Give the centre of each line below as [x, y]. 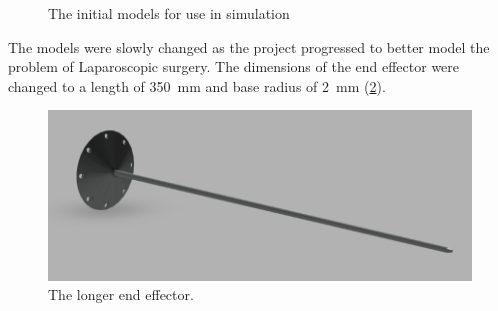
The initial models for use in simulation [169, 13]
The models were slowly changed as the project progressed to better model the [249, 46]
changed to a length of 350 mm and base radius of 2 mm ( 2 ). [197, 85]
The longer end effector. [121, 294]
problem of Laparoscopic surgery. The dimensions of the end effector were [234, 66]
